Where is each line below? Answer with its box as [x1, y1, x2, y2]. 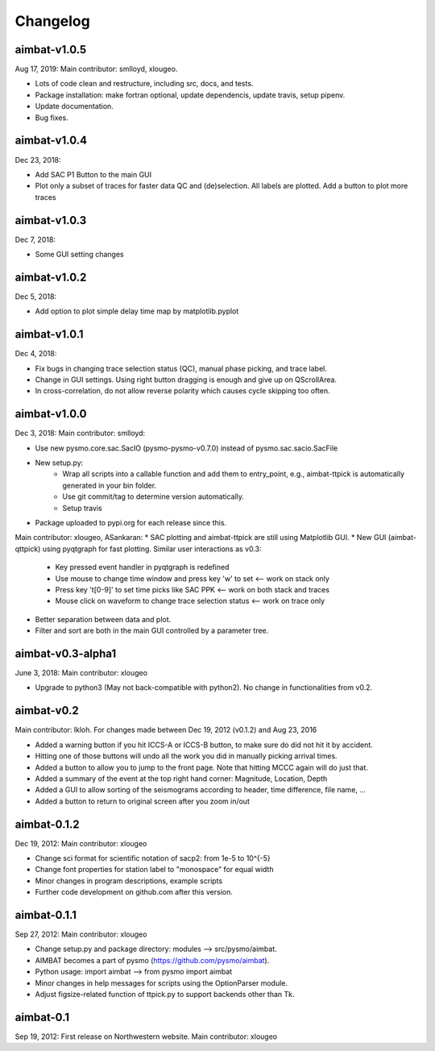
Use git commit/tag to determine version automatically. [62, 492, 245, 501]
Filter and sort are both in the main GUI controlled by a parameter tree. [35, 625, 269, 636]
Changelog [14, 12, 90, 30]
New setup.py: [35, 458, 84, 467]
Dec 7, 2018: [14, 235, 56, 244]
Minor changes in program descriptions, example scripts [35, 875, 223, 886]
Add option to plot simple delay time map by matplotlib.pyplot [35, 306, 239, 316]
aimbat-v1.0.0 [14, 407, 87, 421]
